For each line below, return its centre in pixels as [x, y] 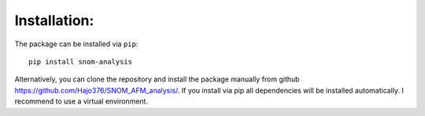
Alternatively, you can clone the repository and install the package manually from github [157, 79]
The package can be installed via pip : [76, 44]
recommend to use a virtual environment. [81, 101]
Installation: [54, 20]
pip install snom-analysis [81, 62]
